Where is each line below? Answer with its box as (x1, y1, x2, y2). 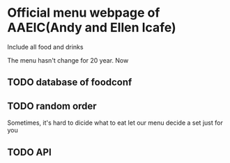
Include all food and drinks (7, 42, 84, 51)
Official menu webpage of (7, 5, 160, 21)
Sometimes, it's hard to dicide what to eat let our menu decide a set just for (7, 118, 223, 127)
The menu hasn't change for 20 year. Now (7, 56, 129, 64)
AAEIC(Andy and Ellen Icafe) (7, 20, 176, 36)
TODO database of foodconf (7, 77, 132, 88)
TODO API (7, 146, 52, 158)
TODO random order (7, 100, 97, 112)
